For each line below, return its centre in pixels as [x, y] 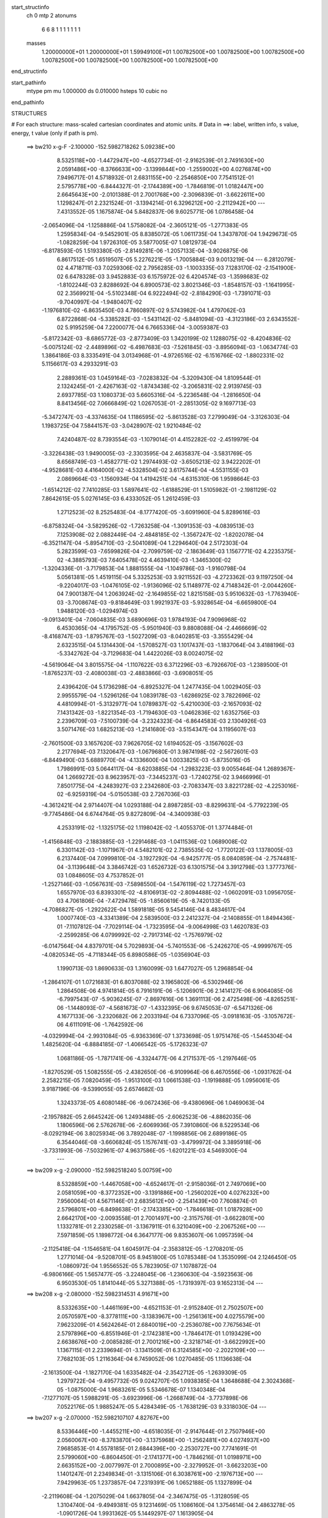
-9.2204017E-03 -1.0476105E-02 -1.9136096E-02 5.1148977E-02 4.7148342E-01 [158, 585]
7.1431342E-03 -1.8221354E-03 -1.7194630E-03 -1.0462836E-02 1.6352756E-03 [158, 712]
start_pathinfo [29, 83]
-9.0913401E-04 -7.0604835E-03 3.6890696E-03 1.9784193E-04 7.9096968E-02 [144, 619]
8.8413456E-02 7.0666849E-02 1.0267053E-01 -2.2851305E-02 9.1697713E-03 [156, 403]
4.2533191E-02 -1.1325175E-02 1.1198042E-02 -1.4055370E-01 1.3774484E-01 [155, 828]
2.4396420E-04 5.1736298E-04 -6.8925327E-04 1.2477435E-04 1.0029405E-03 [159, 687]
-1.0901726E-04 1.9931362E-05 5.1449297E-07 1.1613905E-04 [135, 1513]
